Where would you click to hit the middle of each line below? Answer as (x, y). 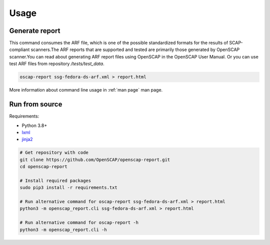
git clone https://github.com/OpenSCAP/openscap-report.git (95, 159)
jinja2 (27, 139)
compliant (19, 49)
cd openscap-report (43, 167)
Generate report (35, 31)
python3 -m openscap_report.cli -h (63, 229)
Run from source (36, 104)
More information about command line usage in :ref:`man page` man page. (86, 90)
